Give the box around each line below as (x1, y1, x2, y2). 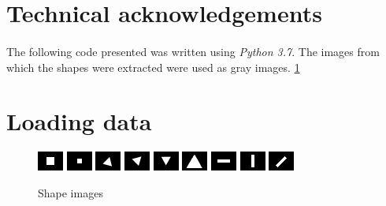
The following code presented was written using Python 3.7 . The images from (6, 43, 380, 59)
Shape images (38, 184, 103, 200)
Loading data (6, 105, 152, 137)
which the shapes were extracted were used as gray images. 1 (6, 58, 300, 75)
